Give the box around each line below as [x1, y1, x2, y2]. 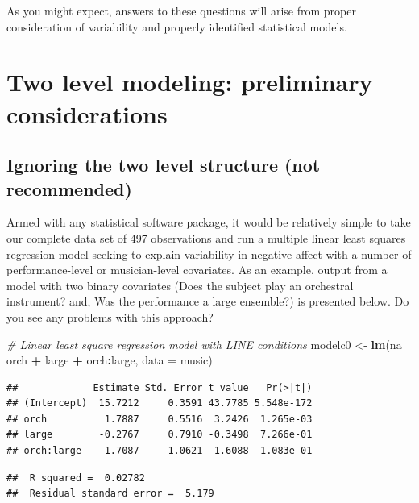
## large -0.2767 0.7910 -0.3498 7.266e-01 [6, 429, 313, 441]
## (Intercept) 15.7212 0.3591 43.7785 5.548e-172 [6, 397, 313, 409]
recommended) [6, 176, 132, 201]
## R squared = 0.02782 [6, 472, 145, 484]
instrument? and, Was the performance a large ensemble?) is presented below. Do [6, 293, 409, 310]
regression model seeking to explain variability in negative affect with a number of [6, 245, 412, 262]
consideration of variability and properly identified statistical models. [6, 18, 347, 35]
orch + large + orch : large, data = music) [6, 351, 213, 368]
